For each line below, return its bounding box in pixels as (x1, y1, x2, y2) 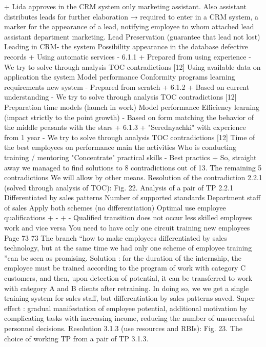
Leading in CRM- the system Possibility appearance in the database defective (4, 41, 248, 52)
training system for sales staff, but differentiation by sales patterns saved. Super (4, 293, 255, 303)
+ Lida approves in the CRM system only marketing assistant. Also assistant (4, 1, 247, 11)
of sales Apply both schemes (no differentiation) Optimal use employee (4, 202, 226, 213)
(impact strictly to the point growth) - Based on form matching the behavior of (4, 111, 254, 122)
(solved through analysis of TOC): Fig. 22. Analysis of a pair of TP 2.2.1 (4, 182, 233, 192)
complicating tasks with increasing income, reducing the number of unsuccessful (4, 313, 255, 323)
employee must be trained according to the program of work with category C (4, 262, 246, 273)
